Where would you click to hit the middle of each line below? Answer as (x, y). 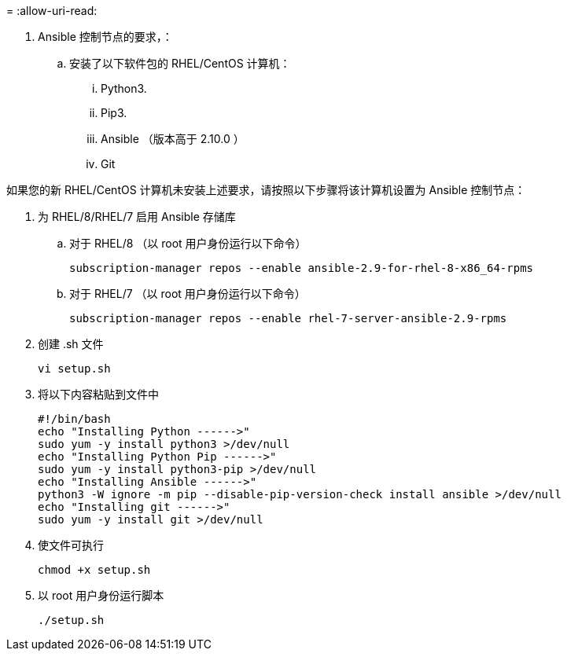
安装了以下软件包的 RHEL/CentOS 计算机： (180, 63)
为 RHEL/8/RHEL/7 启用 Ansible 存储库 (137, 217)
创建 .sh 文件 (71, 344)
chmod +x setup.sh (94, 570)
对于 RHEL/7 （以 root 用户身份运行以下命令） (188, 294)
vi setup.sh (74, 369)
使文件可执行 (71, 545)
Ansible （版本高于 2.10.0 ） (173, 139)
